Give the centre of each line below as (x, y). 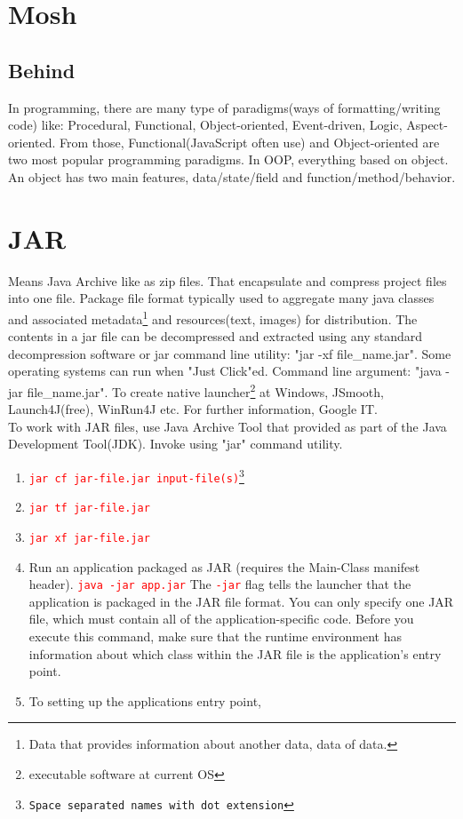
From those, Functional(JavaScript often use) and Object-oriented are (249, 142)
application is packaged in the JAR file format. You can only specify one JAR (241, 601)
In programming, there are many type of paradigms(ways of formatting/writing (224, 107)
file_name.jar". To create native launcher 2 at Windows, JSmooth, (205, 390)
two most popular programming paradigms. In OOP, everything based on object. (228, 159)
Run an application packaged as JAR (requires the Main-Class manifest (224, 566)
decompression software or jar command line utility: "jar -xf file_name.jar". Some (230, 353)
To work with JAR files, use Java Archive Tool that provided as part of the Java (228, 426)
